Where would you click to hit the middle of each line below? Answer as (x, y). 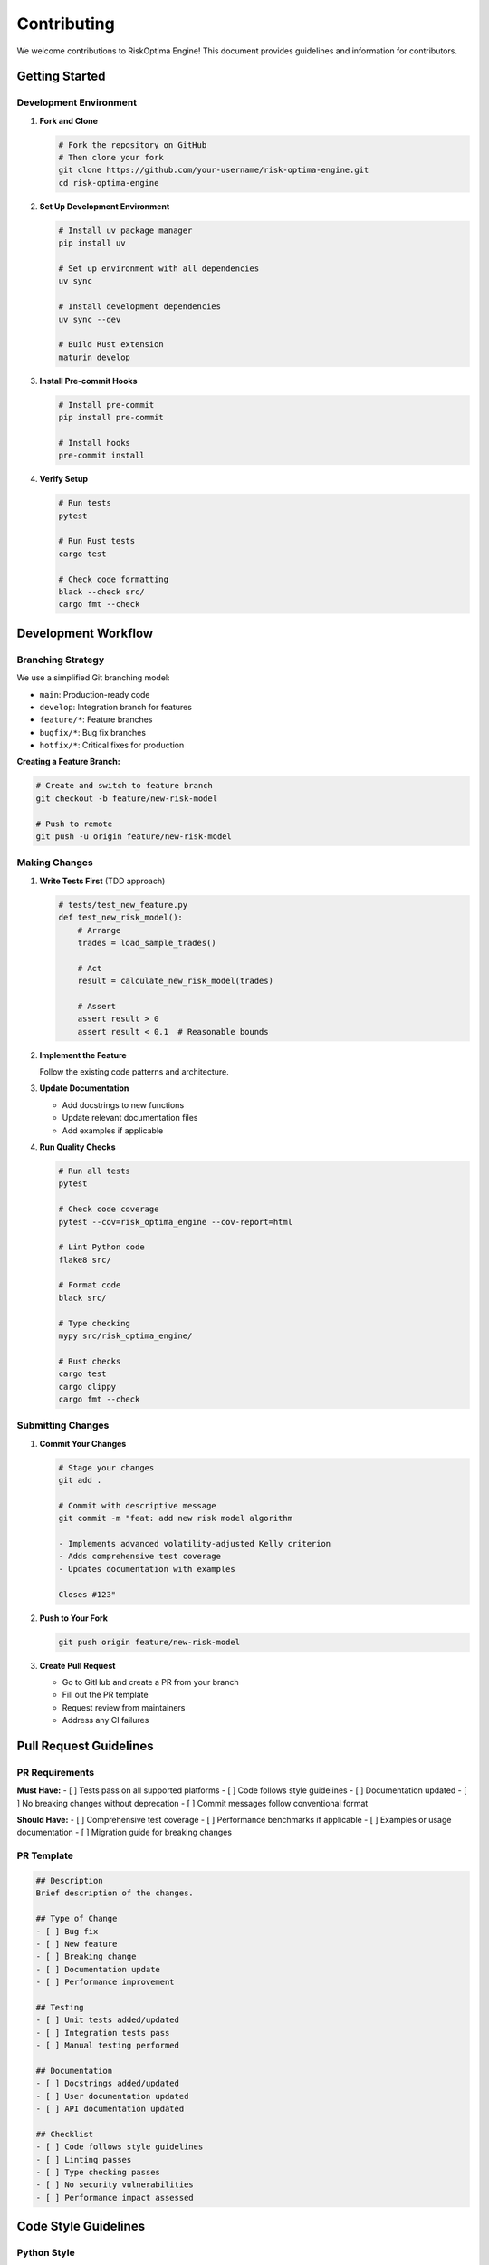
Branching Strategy (60, 660)
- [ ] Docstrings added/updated (108, 2083)
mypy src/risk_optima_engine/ (125, 1336)
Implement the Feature (83, 1055)
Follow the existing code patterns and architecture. (134, 1072)
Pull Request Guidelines (85, 1745)
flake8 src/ (85, 1260)
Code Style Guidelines (81, 2226)
